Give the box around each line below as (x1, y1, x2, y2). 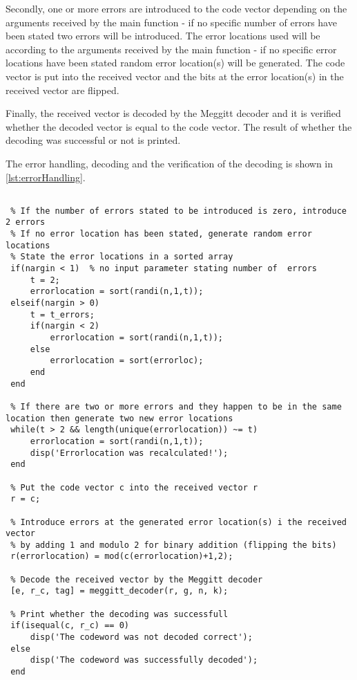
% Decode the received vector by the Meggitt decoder (10, 574, 263, 585)
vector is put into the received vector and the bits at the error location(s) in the (6, 68, 344, 83)
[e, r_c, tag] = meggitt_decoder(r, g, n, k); (10, 586, 229, 596)
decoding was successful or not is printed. (6, 133, 181, 147)
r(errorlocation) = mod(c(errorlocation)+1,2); (10, 551, 233, 562)
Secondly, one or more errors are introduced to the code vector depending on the (6, 1, 347, 15)
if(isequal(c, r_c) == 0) (10, 621, 129, 631)
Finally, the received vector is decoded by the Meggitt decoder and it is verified (6, 106, 341, 120)
